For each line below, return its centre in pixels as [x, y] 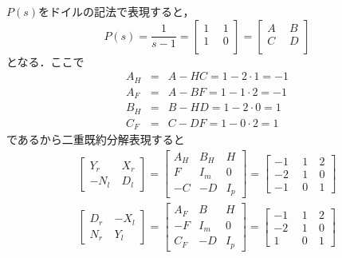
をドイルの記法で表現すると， [116, 12]
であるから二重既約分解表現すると [96, 139]
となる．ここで [45, 61]
